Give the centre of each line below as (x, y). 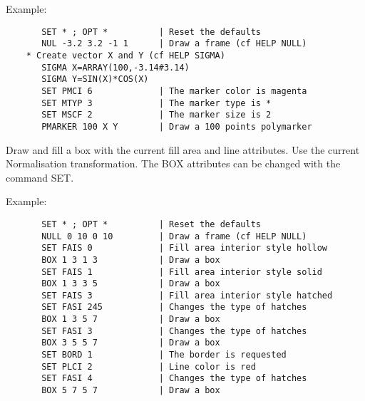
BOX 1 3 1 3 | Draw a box (131, 260)
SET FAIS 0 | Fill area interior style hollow (185, 248)
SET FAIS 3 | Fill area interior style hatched (187, 295)
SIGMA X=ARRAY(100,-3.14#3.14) (115, 67)
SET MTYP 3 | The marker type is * (156, 103)
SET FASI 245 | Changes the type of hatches (174, 307)
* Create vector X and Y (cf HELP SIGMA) (125, 55)
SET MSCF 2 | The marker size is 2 (156, 115)
